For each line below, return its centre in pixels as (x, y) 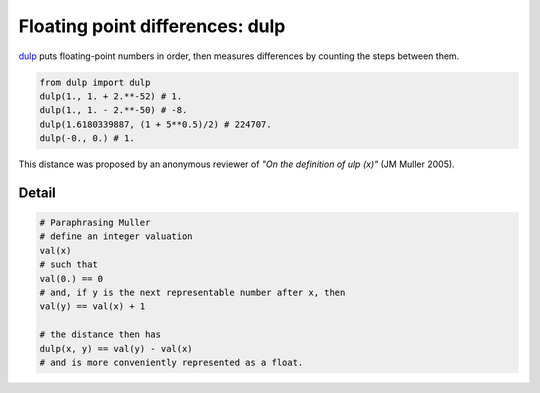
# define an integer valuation (116, 236)
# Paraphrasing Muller (95, 223)
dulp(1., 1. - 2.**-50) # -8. (113, 110)
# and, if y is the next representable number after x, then (192, 293)
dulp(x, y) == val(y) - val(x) (116, 348)
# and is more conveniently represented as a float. (171, 362)
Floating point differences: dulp (152, 26)
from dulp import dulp (95, 82)
